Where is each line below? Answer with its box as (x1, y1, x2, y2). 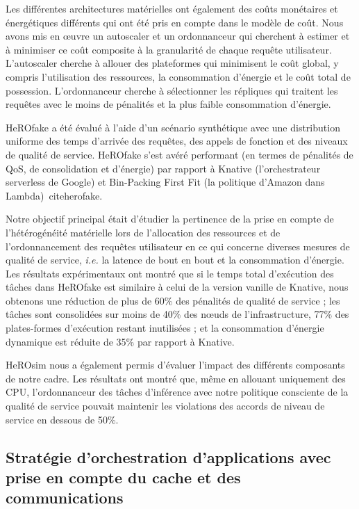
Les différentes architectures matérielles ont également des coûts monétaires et (6, 1, 338, 15)
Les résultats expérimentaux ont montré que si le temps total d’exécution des (6, 266, 334, 280)
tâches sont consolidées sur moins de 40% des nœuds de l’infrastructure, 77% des (6, 307, 349, 321)
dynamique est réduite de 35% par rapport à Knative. (6, 334, 235, 348)
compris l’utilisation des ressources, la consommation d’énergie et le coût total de (6, 69, 351, 83)
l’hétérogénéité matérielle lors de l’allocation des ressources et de (6, 225, 281, 239)
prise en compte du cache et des (6, 467, 241, 487)
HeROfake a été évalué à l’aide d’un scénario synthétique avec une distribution (6, 120, 340, 134)
